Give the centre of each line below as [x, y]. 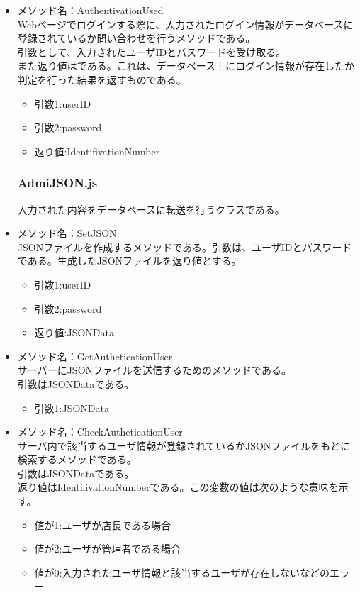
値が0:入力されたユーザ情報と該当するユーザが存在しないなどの [182, 572]
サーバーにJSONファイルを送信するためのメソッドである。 [154, 370]
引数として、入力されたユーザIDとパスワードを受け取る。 [152, 51]
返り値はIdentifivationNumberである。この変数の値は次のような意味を [178, 487]
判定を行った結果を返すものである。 [102, 79]
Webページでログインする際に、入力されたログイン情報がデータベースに [185, 24]
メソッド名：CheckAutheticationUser [100, 432]
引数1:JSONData [72, 408]
